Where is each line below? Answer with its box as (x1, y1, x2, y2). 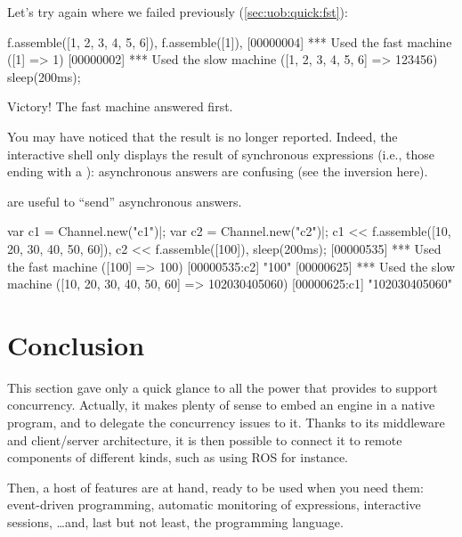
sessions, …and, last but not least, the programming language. (7, 513, 344, 531)
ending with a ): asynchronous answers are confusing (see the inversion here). (7, 162, 428, 181)
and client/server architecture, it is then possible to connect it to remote (7, 430, 402, 449)
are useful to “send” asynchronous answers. (7, 191, 242, 210)
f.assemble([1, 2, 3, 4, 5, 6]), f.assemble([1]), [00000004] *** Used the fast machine (7, 32, 452, 51)
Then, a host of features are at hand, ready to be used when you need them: (7, 477, 424, 496)
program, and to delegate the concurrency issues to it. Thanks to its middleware (7, 413, 445, 432)
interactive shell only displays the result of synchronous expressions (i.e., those (7, 144, 435, 163)
